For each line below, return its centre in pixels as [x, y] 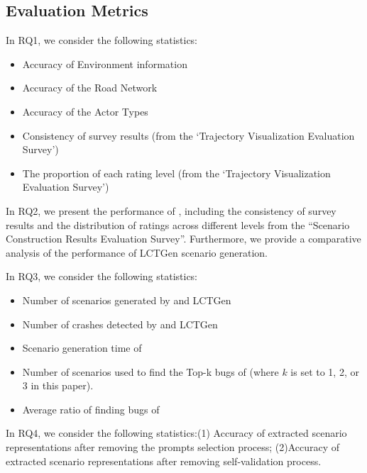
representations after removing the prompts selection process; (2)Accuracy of [173, 447]
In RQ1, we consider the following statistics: [102, 40]
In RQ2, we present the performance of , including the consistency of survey [171, 210]
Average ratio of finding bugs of [91, 409]
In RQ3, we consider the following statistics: [102, 276]
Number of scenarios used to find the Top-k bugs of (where [150, 371]
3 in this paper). [58, 385]
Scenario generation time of [82, 348]
